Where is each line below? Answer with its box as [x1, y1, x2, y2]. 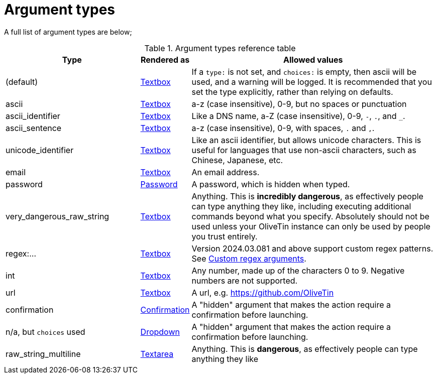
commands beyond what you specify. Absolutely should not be [191, 211, 429, 221]
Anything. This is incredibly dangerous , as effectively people [191, 191, 423, 201]
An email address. [191, 167, 260, 177]
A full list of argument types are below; [4, 27, 132, 36]
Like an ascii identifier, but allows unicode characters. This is [191, 135, 421, 145]
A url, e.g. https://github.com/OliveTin [191, 287, 334, 298]
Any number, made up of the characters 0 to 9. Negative [191, 265, 405, 276]
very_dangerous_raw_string [6, 211, 110, 221]
